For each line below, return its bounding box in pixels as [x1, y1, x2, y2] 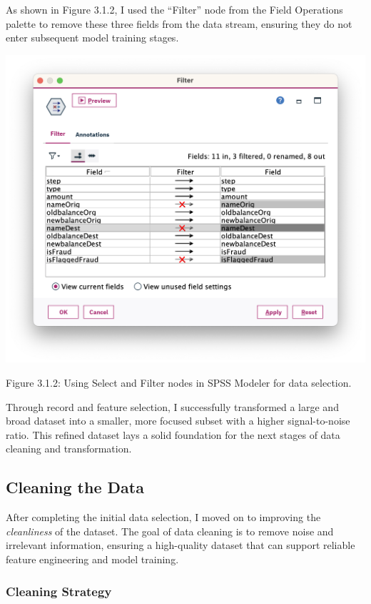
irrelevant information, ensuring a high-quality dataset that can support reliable [6, 538, 355, 553]
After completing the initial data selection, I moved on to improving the [6, 510, 321, 525]
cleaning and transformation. [6, 441, 132, 456]
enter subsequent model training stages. [6, 30, 179, 45]
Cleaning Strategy [6, 582, 112, 600]
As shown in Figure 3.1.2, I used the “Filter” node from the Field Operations [6, 2, 343, 16]
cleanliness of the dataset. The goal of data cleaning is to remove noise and [6, 523, 334, 538]
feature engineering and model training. [6, 551, 179, 566]
